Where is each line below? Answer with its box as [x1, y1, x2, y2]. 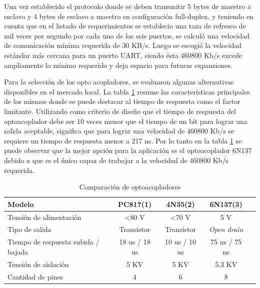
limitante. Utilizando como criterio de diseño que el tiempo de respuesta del [4, 105, 236, 116]
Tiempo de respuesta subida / [7, 236, 99, 247]
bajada [7, 246, 28, 256]
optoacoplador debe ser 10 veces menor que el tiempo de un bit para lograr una [4, 115, 247, 126]
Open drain [209, 224, 243, 234]
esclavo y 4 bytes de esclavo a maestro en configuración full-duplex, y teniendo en [4, 10, 253, 21]
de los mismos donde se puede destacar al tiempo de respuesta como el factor [4, 96, 240, 106]
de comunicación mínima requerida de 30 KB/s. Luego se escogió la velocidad [4, 40, 242, 50]
